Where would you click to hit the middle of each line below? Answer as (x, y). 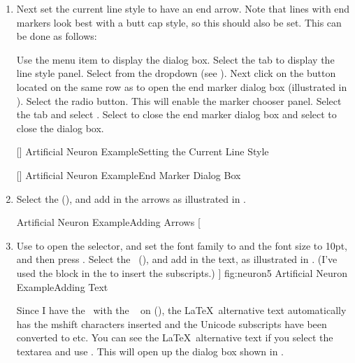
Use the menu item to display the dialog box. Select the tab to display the (175, 59)
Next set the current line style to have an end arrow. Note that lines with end (183, 8)
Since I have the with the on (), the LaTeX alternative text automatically (181, 310)
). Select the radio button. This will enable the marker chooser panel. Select (179, 100)
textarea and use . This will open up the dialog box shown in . (150, 351)
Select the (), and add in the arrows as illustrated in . (131, 198)
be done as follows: (57, 36)
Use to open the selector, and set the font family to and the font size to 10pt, (182, 245)
